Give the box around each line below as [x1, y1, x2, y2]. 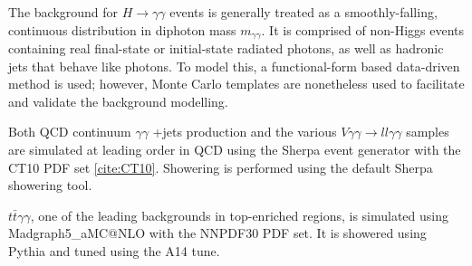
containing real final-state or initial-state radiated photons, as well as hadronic [8, 39, 444, 58]
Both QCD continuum [8, 122, 131, 141]
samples [406, 122, 449, 141]
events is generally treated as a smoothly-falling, [169, 3, 438, 21]
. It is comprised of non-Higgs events [261, 20, 465, 39]
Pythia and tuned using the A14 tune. [8, 241, 220, 260]
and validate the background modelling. [8, 91, 228, 110]
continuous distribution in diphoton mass [8, 20, 236, 39]
